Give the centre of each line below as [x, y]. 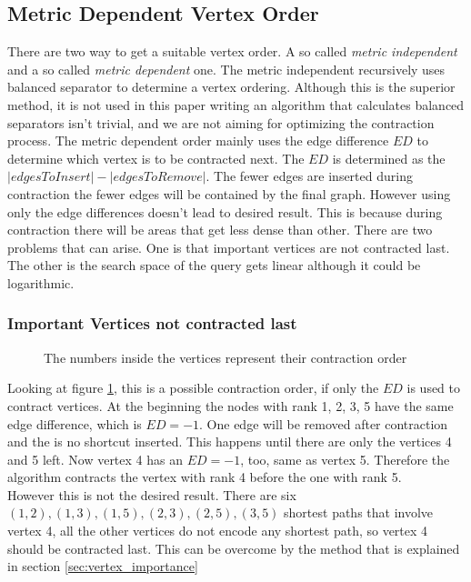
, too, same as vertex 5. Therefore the [345, 459]
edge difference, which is [75, 423]
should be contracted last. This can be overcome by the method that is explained [234, 548]
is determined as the [389, 158]
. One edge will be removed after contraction [324, 423]
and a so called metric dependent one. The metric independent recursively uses [226, 69]
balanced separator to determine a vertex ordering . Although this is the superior [231, 87]
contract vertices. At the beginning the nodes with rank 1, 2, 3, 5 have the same [230, 405]
